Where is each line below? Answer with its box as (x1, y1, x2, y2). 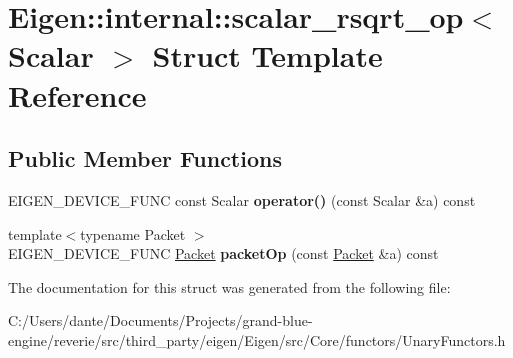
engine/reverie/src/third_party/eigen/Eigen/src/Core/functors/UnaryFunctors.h (8, 329, 506, 350)
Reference (8, 74, 147, 115)
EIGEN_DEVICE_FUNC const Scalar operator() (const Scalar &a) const (8, 189, 476, 210)
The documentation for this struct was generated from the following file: (8, 276, 451, 297)
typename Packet (80, 223, 186, 244)
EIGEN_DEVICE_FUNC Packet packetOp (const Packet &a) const (8, 243, 439, 264)
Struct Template (152, 35, 383, 76)
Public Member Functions (8, 143, 282, 174)
